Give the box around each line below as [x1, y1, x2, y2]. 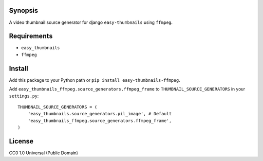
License [9, 137, 34, 145]
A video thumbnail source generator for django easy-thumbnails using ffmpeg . [9, 19, 173, 25]
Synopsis [9, 6, 38, 15]
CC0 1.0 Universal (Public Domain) [9, 150, 78, 156]
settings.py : [9, 93, 39, 99]
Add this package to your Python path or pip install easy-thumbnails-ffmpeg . [9, 77, 180, 83]
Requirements [9, 32, 53, 40]
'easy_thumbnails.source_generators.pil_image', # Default [27, 111, 172, 117]
